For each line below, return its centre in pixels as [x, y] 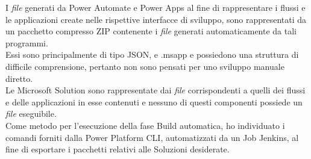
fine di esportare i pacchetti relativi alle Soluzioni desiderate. [118, 149]
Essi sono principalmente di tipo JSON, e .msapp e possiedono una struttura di [152, 55]
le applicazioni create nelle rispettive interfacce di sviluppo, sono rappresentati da [156, 19]
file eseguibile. [31, 114]
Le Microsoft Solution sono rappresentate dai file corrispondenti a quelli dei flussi [155, 90]
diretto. [19, 78]
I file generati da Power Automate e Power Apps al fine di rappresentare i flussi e [155, 7]
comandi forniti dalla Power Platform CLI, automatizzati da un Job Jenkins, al [152, 137]
